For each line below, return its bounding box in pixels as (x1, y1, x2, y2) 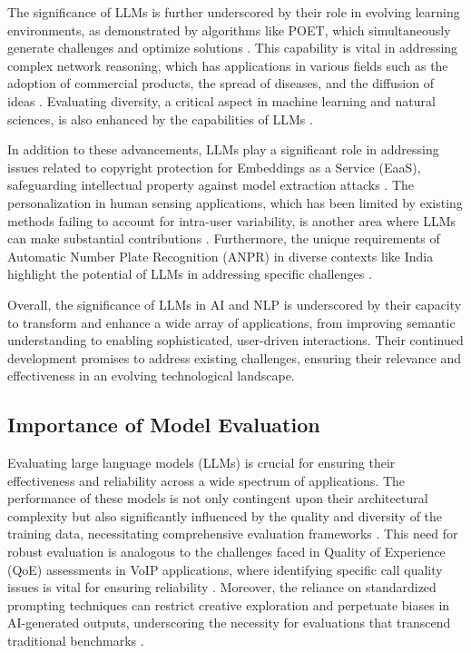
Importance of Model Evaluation (7, 411, 320, 439)
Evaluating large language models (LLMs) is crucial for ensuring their (7, 453, 396, 472)
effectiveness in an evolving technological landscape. (7, 366, 295, 385)
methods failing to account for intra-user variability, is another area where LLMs (7, 211, 456, 230)
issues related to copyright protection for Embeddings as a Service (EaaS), (7, 157, 421, 176)
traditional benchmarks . (7, 631, 144, 650)
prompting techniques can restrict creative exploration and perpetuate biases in (7, 595, 450, 614)
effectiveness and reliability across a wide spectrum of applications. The (7, 470, 406, 490)
